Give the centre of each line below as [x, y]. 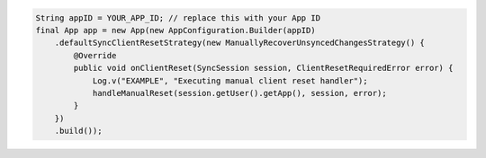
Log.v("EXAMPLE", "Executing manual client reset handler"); [230, 80]
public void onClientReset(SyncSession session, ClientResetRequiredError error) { [263, 68]
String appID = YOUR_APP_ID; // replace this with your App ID [178, 18]
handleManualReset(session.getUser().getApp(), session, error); [239, 93]
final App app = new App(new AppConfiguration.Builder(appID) [175, 30]
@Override [95, 55]
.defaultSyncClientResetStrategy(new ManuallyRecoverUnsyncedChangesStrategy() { [239, 43]
